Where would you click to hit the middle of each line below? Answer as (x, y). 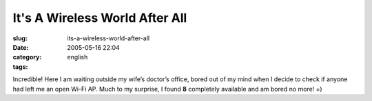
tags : (20, 67)
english (77, 57)
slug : (20, 38)
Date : (21, 47)
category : (27, 57)
